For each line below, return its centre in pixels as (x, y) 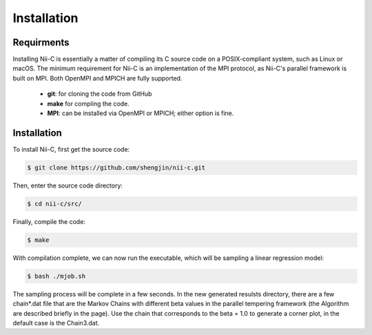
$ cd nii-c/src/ (55, 204)
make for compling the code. (89, 103)
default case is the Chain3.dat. (56, 323)
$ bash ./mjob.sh (56, 276)
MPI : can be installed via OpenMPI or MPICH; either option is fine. (141, 113)
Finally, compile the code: (49, 221)
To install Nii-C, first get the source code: (71, 149)
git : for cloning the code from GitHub (100, 94)
